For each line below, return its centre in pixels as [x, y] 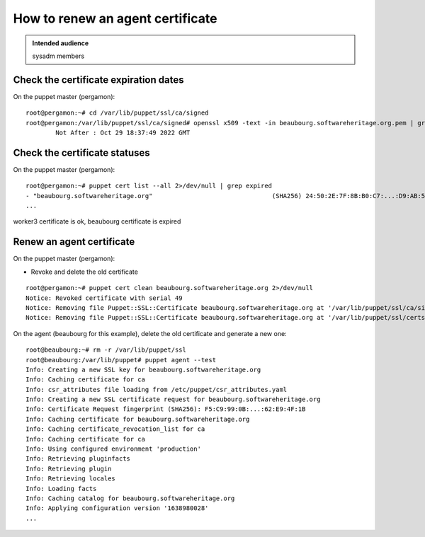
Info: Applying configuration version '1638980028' [117, 508]
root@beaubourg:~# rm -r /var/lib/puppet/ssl [106, 350]
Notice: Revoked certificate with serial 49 [104, 298]
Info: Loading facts [61, 489]
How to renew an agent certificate [115, 18]
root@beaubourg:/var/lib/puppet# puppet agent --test [121, 360]
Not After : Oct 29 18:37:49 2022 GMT [123, 133]
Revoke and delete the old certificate [84, 272]
